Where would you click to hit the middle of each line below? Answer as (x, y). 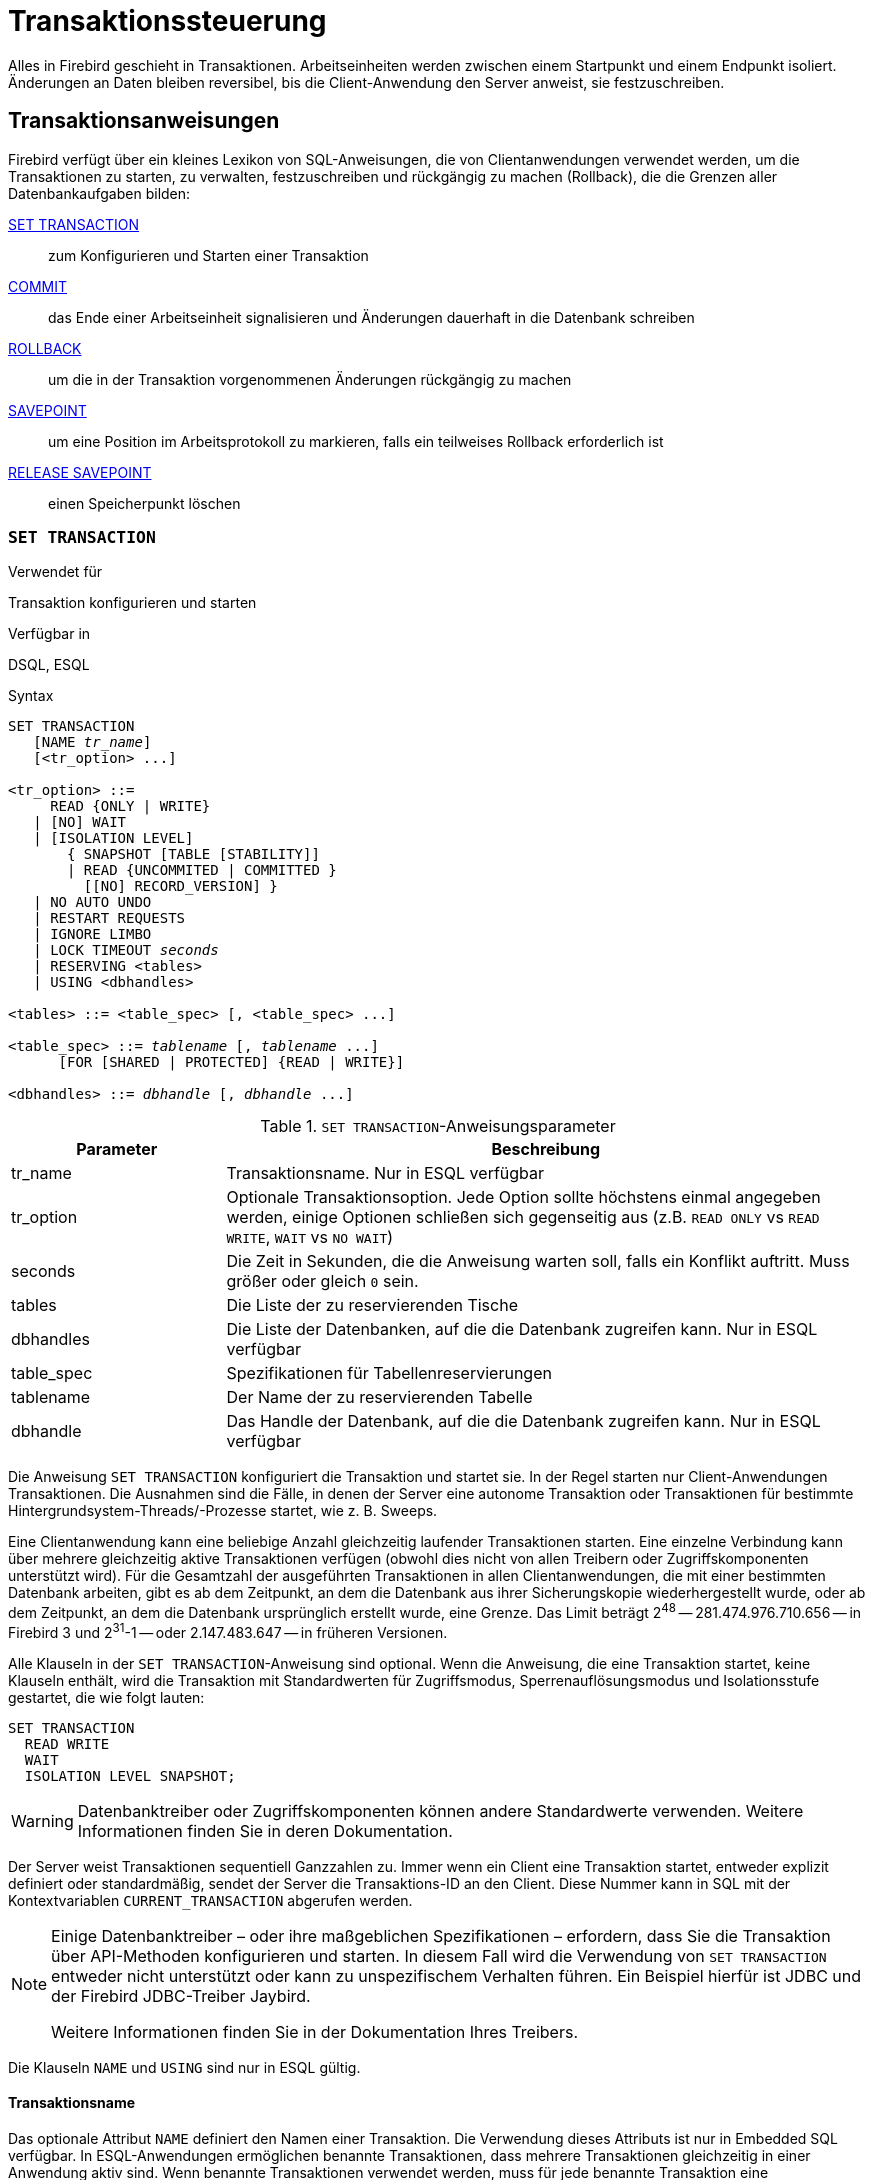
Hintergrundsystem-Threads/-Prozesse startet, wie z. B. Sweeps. (223, 1511)
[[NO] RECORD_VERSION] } (180, 886)
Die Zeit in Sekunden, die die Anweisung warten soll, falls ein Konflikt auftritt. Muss (538, 1261)
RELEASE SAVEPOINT (80, 472)
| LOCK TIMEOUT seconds (126, 950)
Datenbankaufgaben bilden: (99, 193)
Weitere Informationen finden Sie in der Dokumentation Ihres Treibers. (314, 2031)
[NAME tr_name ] (92, 742)
